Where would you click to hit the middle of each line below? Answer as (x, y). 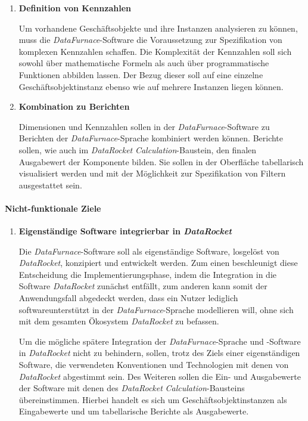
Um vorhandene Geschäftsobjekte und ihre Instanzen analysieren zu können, (158, 28)
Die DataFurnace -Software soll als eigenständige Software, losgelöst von (149, 251)
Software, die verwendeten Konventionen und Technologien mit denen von (154, 365)
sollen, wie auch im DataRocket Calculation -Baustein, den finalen (138, 149)
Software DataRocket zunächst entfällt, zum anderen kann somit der (143, 286)
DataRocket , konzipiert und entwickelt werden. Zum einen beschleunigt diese (158, 263)
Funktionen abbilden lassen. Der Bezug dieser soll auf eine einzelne (141, 74)
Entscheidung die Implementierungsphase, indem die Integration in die (147, 274)
